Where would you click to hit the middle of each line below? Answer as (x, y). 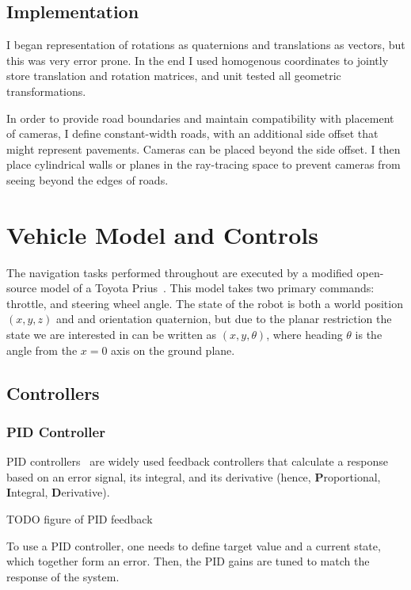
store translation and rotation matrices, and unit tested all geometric (174, 76)
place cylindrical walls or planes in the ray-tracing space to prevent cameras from (204, 164)
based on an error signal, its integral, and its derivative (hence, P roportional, (194, 476)
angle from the (42, 350)
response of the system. (63, 576)
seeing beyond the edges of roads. (88, 179)
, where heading (304, 335)
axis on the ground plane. (173, 350)
